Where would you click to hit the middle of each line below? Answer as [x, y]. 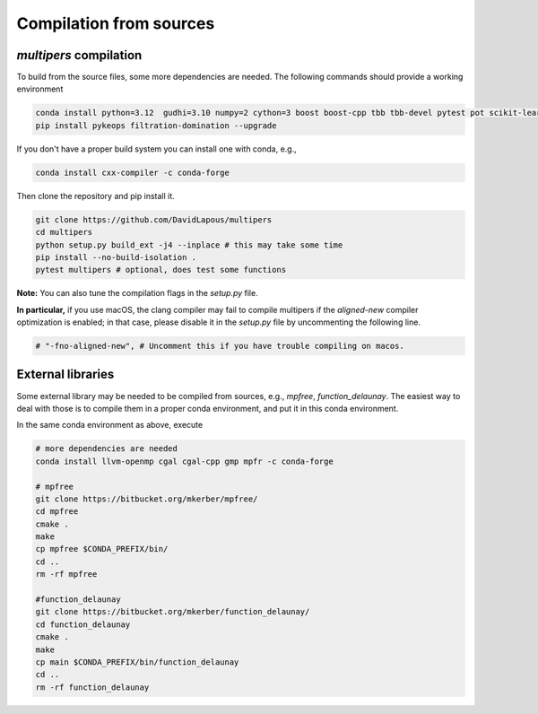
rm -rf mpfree [66, 575]
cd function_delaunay [83, 624]
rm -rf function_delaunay [92, 687]
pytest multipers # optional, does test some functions [161, 270]
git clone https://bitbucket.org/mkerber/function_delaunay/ [173, 612]
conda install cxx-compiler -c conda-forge [133, 172]
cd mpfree [57, 512]
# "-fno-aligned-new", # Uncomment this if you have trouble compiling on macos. [220, 346]
